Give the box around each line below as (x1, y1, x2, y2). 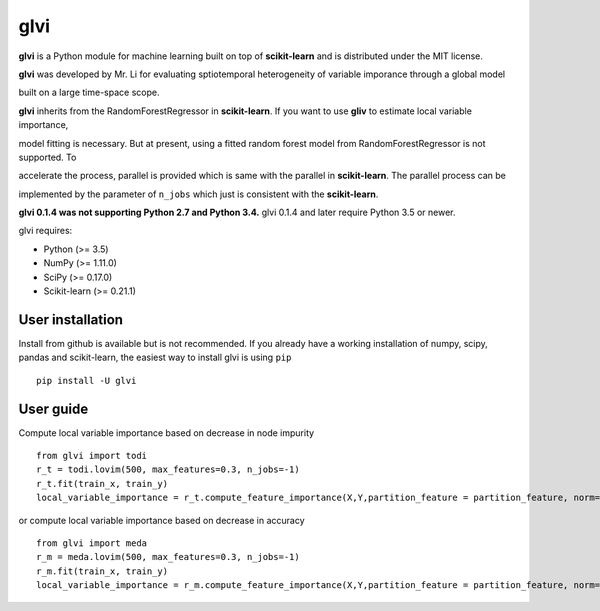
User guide (18, 400, 89, 417)
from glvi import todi (36, 450, 148, 461)
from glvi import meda (36, 537, 148, 549)
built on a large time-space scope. (18, 86, 160, 99)
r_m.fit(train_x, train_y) (36, 565, 169, 577)
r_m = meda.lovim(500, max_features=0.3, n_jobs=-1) (36, 551, 300, 563)
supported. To (18, 151, 77, 163)
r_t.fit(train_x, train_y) (36, 478, 169, 489)
